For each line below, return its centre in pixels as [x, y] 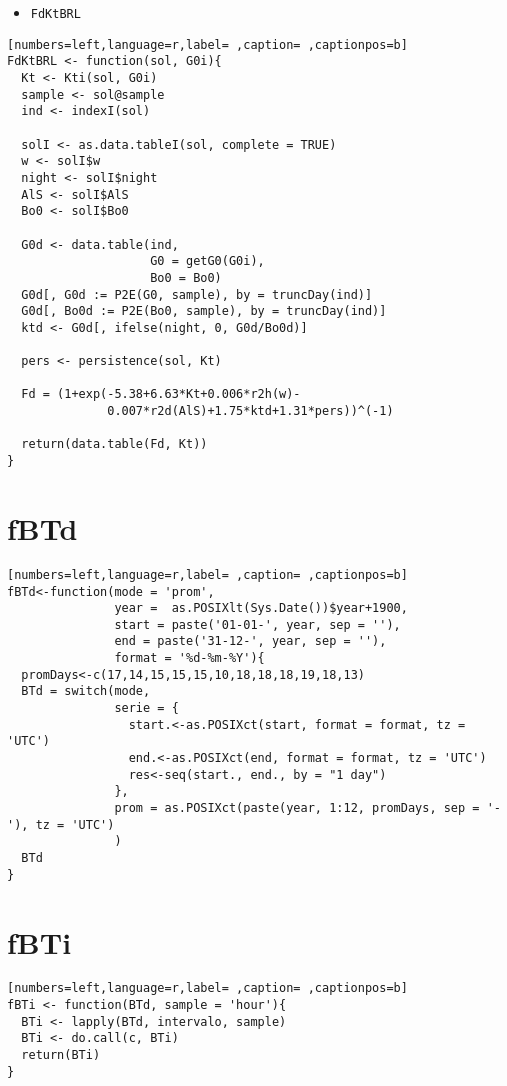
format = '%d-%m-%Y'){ [189, 658]
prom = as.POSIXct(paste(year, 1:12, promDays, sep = [297, 808]
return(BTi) [61, 1055]
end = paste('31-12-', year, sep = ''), [250, 641]
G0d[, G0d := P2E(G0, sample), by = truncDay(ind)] [197, 294]
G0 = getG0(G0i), [207, 261]
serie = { [146, 708]
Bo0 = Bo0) [186, 277]
